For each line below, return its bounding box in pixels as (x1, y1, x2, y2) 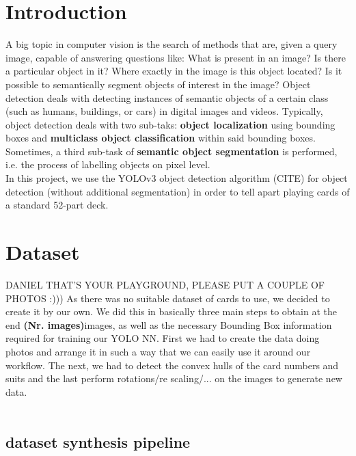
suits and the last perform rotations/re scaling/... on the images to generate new (5, 371, 342, 386)
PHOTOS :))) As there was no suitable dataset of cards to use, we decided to (5, 291, 330, 305)
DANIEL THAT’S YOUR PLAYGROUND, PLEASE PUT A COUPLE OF (5, 277, 325, 291)
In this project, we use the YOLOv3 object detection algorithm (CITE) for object (5, 171, 348, 185)
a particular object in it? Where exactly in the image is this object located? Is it (5, 64, 342, 78)
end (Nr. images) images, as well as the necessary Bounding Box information (5, 317, 332, 332)
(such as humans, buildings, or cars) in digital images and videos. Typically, (5, 104, 323, 118)
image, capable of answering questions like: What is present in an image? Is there (5, 50, 346, 64)
